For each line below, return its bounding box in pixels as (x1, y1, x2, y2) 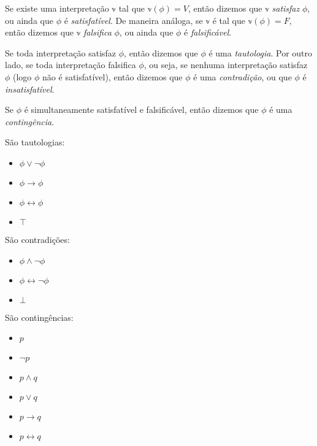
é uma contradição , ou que (193, 70, 292, 83)
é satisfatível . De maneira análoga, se (64, 13, 203, 26)
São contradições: (5, 233, 70, 245)
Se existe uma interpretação (5, 2, 109, 14)
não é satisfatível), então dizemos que (42, 70, 183, 83)
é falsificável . (184, 26, 232, 39)
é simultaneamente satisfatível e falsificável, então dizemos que (24, 103, 259, 116)
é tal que (212, 13, 245, 26)
